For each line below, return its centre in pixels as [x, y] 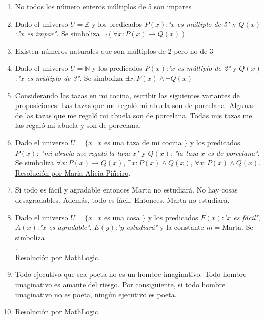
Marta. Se [238, 227]
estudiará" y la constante [165, 227]
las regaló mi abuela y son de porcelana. [78, 125]
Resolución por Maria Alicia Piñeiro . [73, 172]
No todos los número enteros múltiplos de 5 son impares [103, 6]
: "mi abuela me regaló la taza [83, 152]
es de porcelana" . [233, 152]
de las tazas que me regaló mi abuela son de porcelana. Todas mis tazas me [134, 115]
